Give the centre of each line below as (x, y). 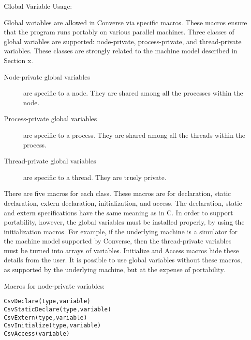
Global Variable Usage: (38, 6)
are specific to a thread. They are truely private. (95, 177)
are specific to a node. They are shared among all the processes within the (133, 93)
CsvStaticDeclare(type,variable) (58, 309)
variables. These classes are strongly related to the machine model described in (121, 51)
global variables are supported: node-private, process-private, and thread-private (123, 41)
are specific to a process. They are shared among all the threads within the (134, 135)
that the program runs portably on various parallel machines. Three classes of (119, 32)
